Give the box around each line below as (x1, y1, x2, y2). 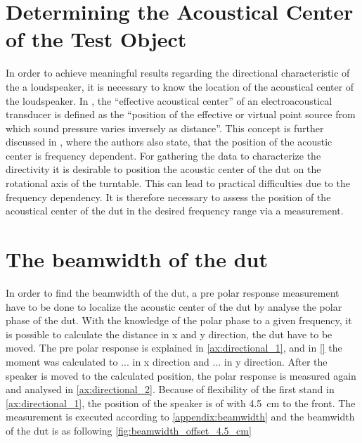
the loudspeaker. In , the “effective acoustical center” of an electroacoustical (6, 93, 332, 108)
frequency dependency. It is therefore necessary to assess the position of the (6, 189, 331, 204)
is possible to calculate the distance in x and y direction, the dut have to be (6, 326, 332, 341)
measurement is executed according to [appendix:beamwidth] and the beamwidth (6, 409, 355, 424)
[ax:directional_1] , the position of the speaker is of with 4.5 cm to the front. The (6, 395, 356, 410)
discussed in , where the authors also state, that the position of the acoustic (6, 134, 332, 149)
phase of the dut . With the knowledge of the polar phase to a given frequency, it (6, 313, 352, 328)
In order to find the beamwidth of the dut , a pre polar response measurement (6, 285, 340, 300)
